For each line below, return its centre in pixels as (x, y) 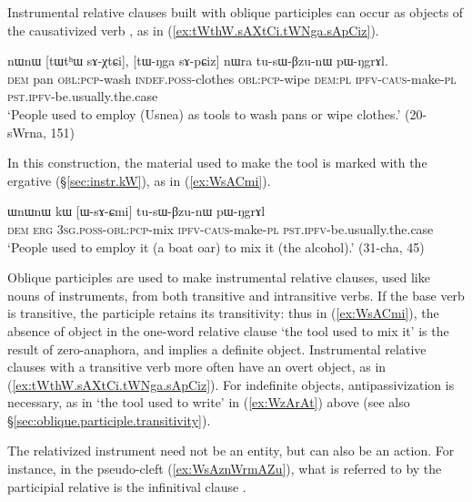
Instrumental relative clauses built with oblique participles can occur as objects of (236, 12)
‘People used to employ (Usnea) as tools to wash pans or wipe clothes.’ (204, 113)
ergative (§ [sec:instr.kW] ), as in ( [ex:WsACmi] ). (139, 180)
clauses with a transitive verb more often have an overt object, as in (197, 367)
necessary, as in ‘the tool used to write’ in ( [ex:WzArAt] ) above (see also (209, 402)
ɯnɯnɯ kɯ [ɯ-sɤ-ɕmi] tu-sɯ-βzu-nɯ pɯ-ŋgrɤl (136, 211)
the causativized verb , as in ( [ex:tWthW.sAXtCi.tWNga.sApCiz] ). (193, 30)
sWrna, (27, 132)
